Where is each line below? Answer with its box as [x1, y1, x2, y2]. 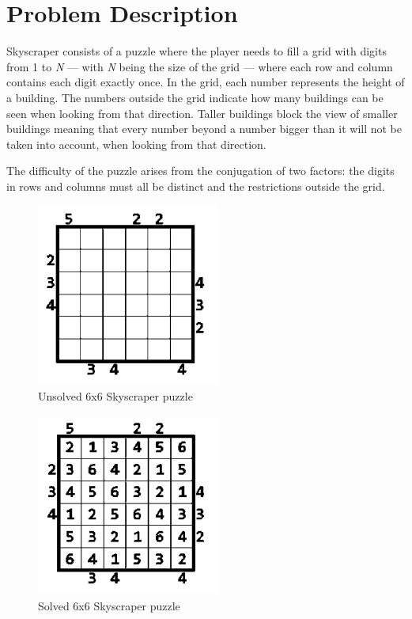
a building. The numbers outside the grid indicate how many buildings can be [6, 89, 384, 105]
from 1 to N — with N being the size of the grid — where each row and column [6, 58, 393, 74]
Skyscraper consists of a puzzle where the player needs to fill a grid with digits [6, 43, 387, 59]
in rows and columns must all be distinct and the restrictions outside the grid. [6, 177, 385, 194]
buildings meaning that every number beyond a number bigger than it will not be [6, 120, 403, 137]
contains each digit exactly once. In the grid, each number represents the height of [6, 74, 405, 90]
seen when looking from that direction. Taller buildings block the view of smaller [6, 104, 398, 121]
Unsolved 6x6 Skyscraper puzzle [38, 387, 193, 404]
